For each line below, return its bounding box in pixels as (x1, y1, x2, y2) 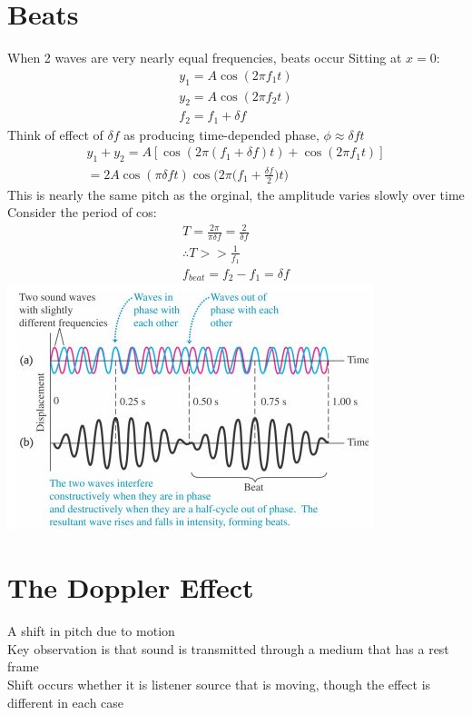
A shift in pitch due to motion (7, 621, 175, 641)
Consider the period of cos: (7, 203, 157, 222)
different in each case (7, 692, 124, 711)
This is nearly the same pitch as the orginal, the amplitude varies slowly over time (7, 184, 465, 204)
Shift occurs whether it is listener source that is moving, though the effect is (7, 674, 431, 693)
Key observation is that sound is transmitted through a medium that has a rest (7, 639, 449, 658)
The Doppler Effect (7, 569, 254, 606)
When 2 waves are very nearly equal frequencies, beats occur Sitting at (7, 48, 402, 67)
